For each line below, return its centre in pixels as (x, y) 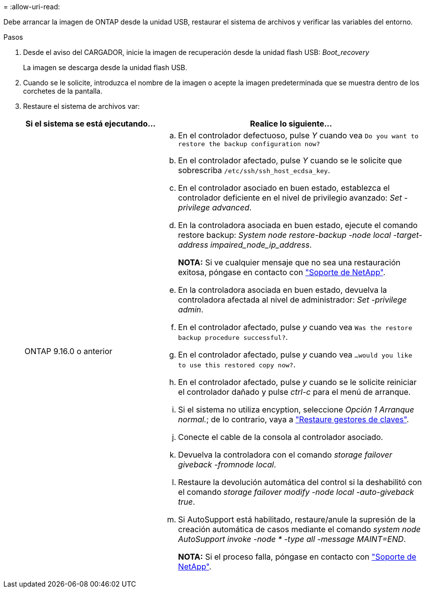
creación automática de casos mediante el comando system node (300, 529)
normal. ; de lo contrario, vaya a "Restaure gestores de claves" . (294, 419)
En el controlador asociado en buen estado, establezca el (284, 188)
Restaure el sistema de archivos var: (82, 106)
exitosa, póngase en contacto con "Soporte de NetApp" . (282, 272)
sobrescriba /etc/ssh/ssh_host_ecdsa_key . (254, 170)
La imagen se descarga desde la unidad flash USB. (105, 67)
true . (187, 502)
